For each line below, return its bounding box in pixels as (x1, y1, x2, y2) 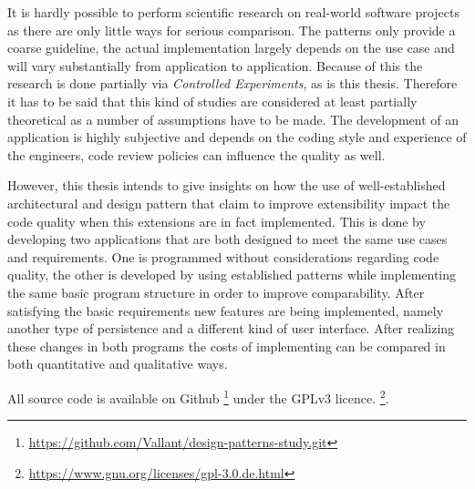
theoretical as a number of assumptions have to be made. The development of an (7, 109, 460, 128)
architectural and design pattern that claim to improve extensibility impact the (7, 193, 450, 212)
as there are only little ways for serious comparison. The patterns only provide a (7, 20, 456, 39)
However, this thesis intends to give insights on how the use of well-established (7, 176, 446, 195)
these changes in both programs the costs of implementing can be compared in (7, 336, 446, 355)
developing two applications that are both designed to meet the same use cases (7, 229, 448, 249)
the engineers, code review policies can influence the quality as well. (7, 145, 386, 164)
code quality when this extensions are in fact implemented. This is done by (7, 211, 426, 230)
